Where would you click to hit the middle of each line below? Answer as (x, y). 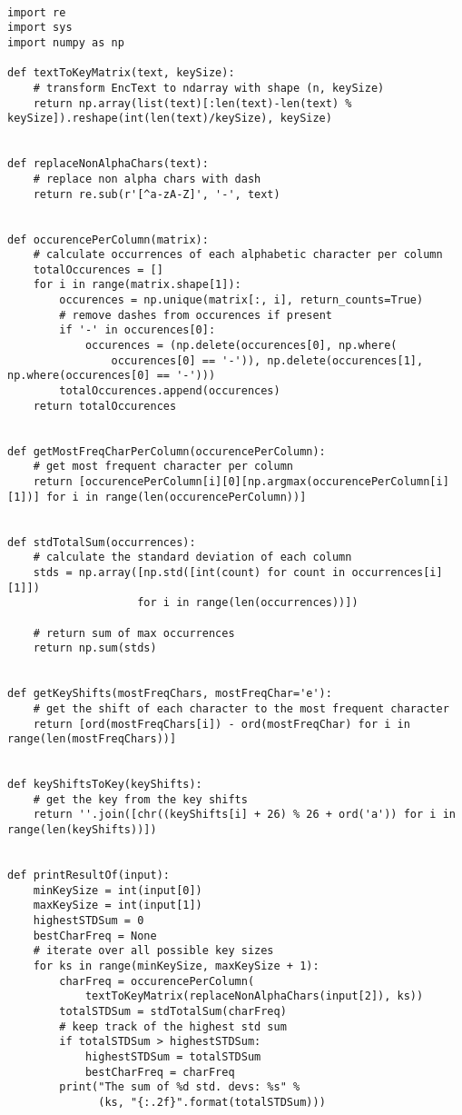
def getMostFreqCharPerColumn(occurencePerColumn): (167, 451)
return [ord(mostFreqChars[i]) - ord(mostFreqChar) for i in (221, 724)
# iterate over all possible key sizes (153, 951)
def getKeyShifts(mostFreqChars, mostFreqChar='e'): (170, 694)
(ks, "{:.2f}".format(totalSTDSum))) (212, 1102)
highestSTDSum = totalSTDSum (173, 1056)
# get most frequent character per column (163, 467)
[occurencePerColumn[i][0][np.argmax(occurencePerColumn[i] (264, 482)
